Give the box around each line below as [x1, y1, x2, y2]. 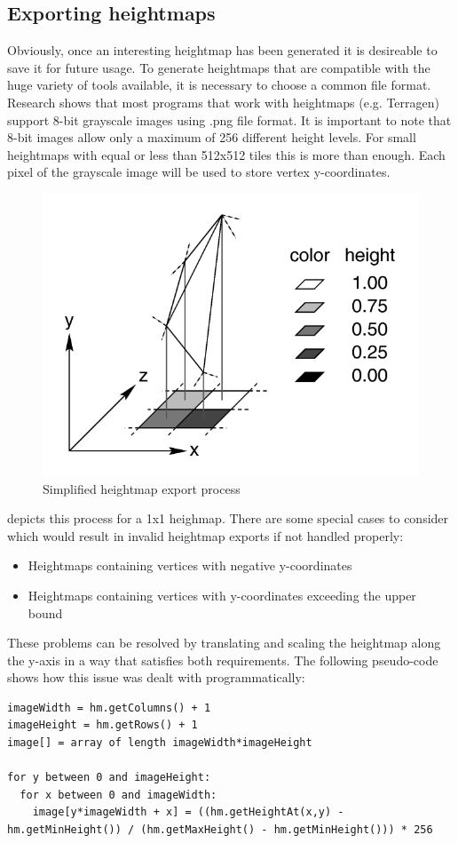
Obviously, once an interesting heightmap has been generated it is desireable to [7, 41, 438, 60]
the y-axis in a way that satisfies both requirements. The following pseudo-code [7, 650, 438, 669]
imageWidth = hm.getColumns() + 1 [7, 701, 211, 714]
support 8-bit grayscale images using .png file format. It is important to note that [7, 110, 452, 129]
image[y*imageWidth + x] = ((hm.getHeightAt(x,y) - [32, 806, 344, 819]
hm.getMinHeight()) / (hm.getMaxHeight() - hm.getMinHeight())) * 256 [7, 823, 433, 837]
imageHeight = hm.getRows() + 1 [7, 719, 198, 732]
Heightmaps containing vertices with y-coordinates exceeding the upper [28, 585, 416, 604]
